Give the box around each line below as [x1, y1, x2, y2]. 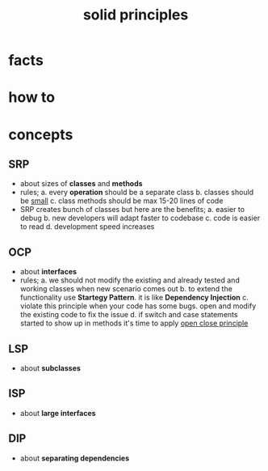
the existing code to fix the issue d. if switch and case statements [19, 310, 238, 320]
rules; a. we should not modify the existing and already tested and [19, 275, 240, 285]
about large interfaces [19, 408, 96, 418]
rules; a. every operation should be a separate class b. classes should [19, 188, 254, 197]
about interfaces [19, 267, 77, 277]
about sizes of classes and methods [19, 179, 143, 189]
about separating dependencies [19, 453, 130, 463]
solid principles [82, 6, 189, 24]
